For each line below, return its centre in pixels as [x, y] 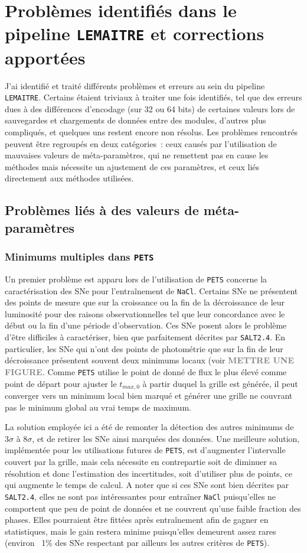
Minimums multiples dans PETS [79, 257]
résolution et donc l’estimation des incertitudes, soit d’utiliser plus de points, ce [148, 473]
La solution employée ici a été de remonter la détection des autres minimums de [149, 427]
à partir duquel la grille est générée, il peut [220, 383]
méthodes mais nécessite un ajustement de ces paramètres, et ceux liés [132, 166]
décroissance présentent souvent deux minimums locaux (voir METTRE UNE [149, 360]
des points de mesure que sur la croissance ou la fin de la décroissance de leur [145, 302]
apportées [45, 57]
